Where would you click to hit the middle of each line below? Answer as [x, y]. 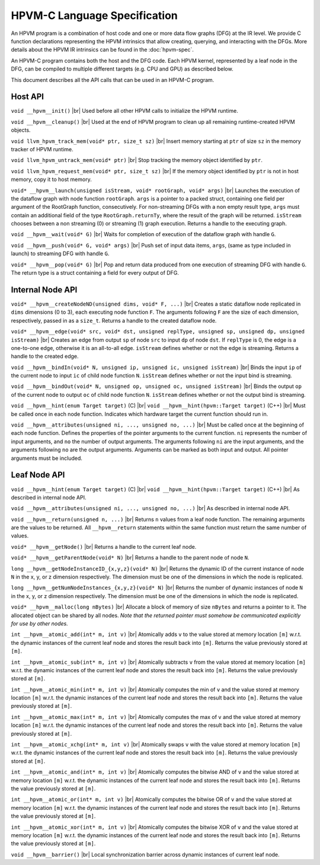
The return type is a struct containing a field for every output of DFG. [95, 273]
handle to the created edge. [45, 357]
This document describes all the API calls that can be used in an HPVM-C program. [113, 79]
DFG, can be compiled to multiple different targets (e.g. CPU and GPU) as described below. [122, 69]
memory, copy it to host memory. [51, 179]
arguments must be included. [47, 458]
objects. [21, 130]
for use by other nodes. [39, 624]
